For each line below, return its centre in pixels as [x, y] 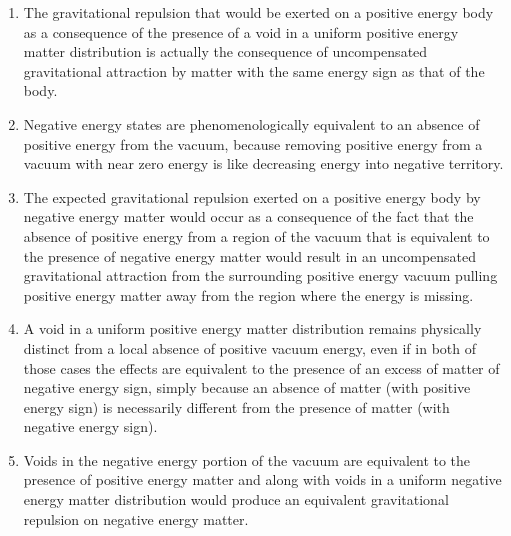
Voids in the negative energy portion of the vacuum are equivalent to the [247, 459]
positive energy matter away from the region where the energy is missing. [248, 294]
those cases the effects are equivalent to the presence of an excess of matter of [261, 367]
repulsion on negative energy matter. [136, 518]
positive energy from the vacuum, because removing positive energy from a [253, 143]
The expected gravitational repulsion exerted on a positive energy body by [252, 196]
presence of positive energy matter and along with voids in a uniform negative [262, 479]
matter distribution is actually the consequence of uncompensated [225, 51]
